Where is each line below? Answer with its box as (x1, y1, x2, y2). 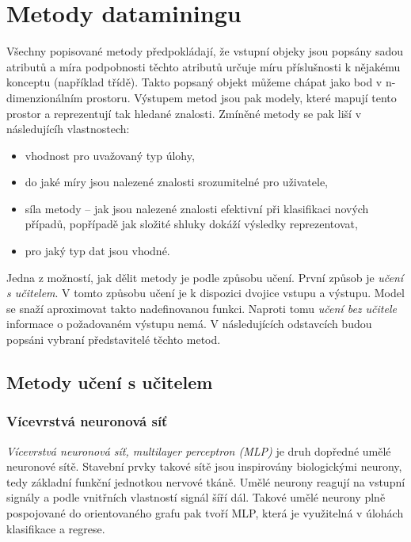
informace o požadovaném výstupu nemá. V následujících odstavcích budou (6, 315, 372, 332)
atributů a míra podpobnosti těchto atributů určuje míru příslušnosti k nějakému (6, 58, 401, 74)
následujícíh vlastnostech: (6, 120, 130, 137)
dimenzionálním (6, 89, 83, 105)
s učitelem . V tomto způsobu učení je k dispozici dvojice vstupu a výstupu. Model (6, 284, 405, 301)
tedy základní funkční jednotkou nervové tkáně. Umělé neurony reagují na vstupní (6, 473, 405, 490)
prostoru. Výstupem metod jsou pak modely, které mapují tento (86, 89, 397, 105)
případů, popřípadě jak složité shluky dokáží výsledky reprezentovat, (25, 216, 358, 232)
